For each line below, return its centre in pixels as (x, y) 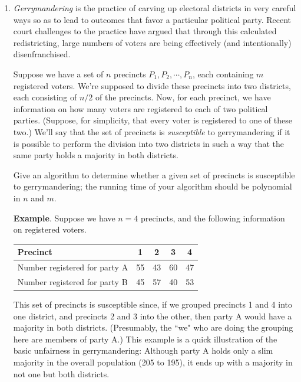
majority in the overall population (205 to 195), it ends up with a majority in (153, 362)
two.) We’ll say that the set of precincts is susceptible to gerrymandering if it (152, 131)
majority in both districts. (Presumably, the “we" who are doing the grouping (153, 327)
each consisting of (45, 97)
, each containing (223, 74)
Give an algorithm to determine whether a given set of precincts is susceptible (154, 174)
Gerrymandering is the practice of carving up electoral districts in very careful (155, 8)
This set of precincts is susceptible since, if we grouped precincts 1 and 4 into (153, 304)
